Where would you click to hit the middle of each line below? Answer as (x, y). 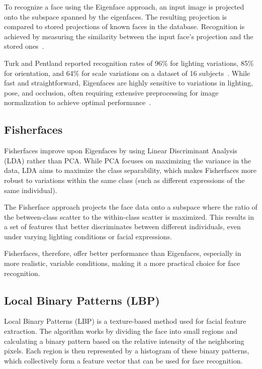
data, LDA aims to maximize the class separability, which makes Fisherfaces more (130, 170)
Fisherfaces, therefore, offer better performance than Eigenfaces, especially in (123, 253)
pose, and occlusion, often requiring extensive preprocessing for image (111, 92)
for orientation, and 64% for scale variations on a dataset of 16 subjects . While (127, 73)
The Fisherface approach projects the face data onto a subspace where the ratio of (131, 207)
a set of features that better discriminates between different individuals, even (122, 226)
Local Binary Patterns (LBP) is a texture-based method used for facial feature (125, 321)
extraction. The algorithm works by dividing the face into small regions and (121, 331)
